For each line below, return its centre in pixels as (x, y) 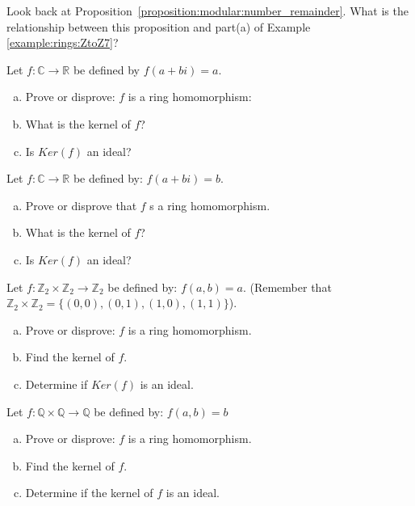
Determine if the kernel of (89, 493)
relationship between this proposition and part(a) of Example (159, 26)
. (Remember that (287, 287)
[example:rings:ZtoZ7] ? (63, 42)
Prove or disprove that (81, 205)
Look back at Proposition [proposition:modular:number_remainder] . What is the (207, 11)
